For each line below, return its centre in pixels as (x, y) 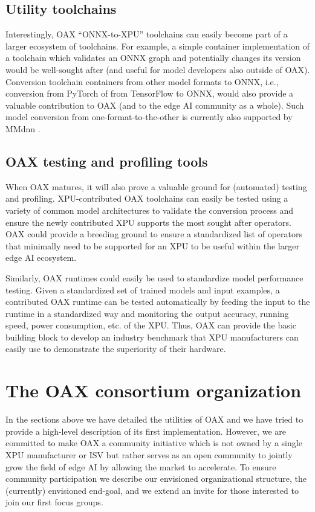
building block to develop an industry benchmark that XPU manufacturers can (152, 337)
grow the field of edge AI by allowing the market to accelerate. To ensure (141, 466)
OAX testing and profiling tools (107, 161)
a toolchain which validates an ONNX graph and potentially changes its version (153, 58)
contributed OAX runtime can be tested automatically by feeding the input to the (158, 302)
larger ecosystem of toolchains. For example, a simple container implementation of (158, 46)
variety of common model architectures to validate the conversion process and (150, 210)
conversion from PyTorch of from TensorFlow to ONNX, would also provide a (150, 93)
